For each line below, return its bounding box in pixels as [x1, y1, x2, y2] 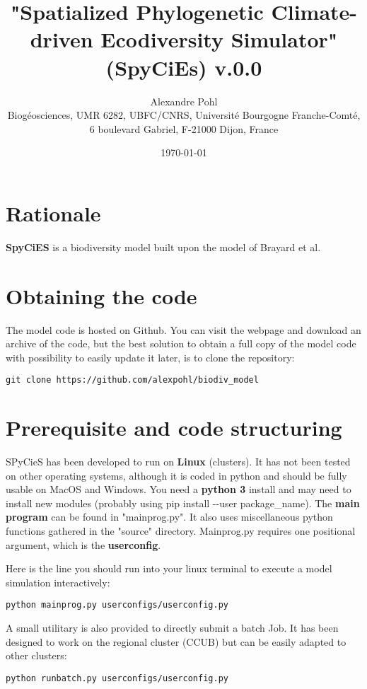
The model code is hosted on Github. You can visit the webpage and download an [6, 322, 361, 337]
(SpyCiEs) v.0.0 [105, 52, 262, 81]
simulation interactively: [6, 574, 110, 589]
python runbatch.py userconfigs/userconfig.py [6, 673, 228, 683]
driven [30, 25, 93, 54]
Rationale [6, 198, 101, 227]
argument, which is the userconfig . [6, 537, 161, 552]
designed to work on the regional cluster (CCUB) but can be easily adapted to [6, 634, 346, 649]
